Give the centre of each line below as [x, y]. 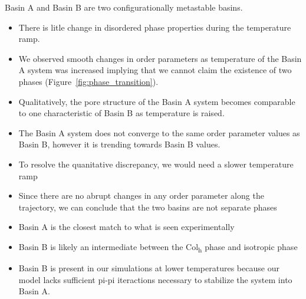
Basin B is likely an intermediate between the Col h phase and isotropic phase [158, 247]
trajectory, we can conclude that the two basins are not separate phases [148, 207]
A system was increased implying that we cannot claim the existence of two [155, 70]
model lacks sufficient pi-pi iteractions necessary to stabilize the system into [155, 279]
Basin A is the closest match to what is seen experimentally [126, 227]
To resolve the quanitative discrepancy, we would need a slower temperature [156, 164]
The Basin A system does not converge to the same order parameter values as [159, 132]
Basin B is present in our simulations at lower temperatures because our [149, 268]
